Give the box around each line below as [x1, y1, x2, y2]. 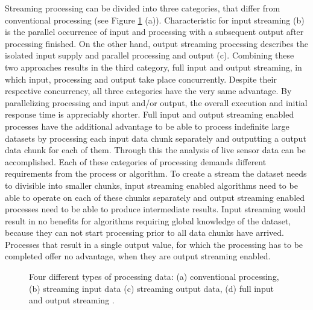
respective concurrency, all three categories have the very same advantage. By [5, 84, 292, 97]
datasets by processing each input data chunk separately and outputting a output [5, 131, 306, 144]
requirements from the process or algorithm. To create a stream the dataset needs [5, 167, 307, 180]
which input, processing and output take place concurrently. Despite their [5, 72, 277, 85]
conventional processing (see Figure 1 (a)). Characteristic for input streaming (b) [5, 13, 305, 26]
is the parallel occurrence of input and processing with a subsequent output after [5, 25, 304, 38]
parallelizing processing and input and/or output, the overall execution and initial [5, 96, 308, 109]
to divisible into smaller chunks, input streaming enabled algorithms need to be [5, 179, 298, 191]
